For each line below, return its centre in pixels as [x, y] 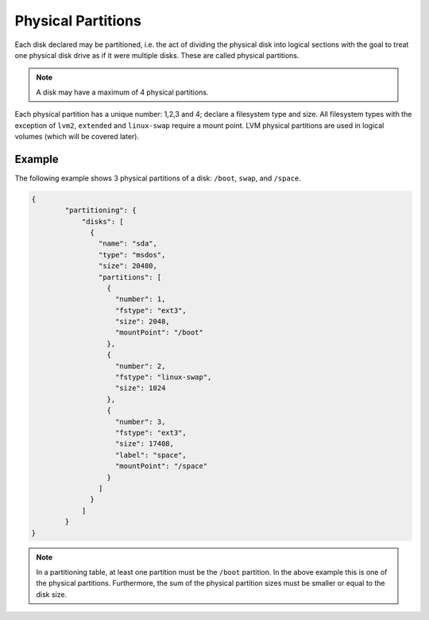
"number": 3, [141, 422]
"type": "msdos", [132, 255]
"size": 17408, [145, 444]
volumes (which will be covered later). [77, 136]
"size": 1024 [141, 388]
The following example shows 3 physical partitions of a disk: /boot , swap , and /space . [158, 178]
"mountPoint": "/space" [162, 466]
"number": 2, [141, 366]
